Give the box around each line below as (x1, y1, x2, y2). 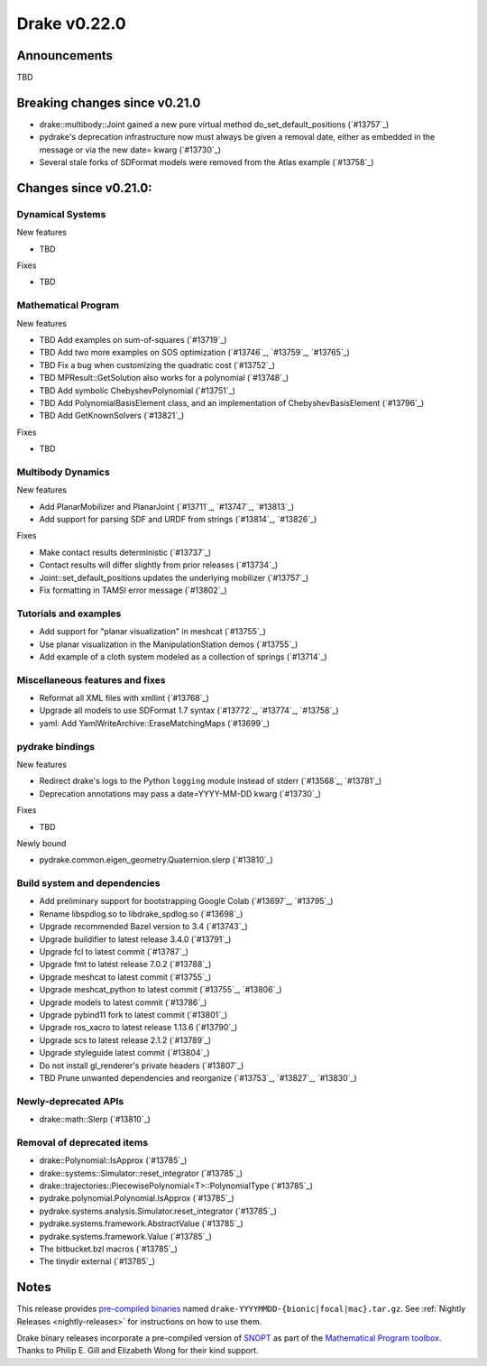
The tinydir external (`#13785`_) (39, 1256, 156, 1267)
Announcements (16, 48, 113, 63)
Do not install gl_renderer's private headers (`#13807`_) (39, 1060, 244, 1071)
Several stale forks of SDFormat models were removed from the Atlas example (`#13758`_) (39, 157, 374, 168)
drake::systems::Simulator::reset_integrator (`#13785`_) (39, 1168, 243, 1178)
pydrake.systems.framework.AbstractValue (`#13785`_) (39, 1218, 243, 1229)
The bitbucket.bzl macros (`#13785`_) (39, 1243, 178, 1254)
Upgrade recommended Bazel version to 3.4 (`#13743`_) (39, 921, 248, 932)
